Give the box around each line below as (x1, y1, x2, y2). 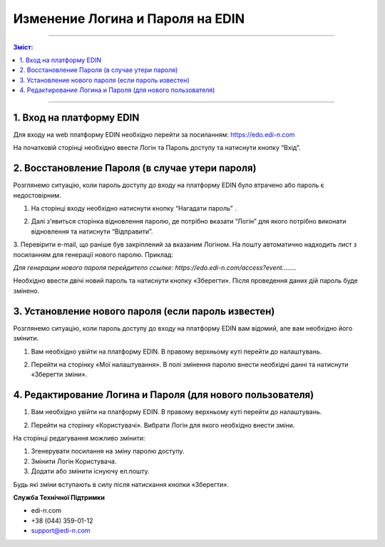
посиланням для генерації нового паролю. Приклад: (13, 250, 174, 259)
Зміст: (13, 43, 34, 51)
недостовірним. (13, 191, 62, 199)
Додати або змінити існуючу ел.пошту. (31, 467, 150, 476)
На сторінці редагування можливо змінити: (13, 433, 145, 442)
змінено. (13, 286, 40, 295)
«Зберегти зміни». (31, 370, 88, 378)
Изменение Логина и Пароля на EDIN (13, 11, 245, 26)
